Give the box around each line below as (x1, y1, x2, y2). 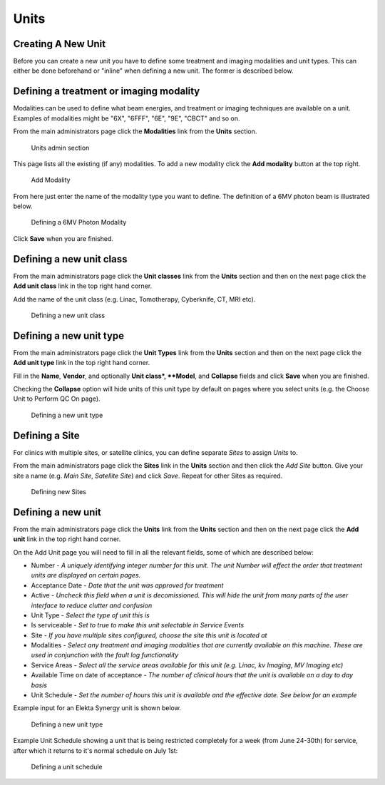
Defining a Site (13, 429, 80, 441)
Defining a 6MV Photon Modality (31, 218, 127, 227)
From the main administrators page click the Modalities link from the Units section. (13, 127, 257, 135)
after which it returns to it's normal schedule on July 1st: (13, 746, 178, 755)
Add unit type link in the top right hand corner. (13, 359, 150, 367)
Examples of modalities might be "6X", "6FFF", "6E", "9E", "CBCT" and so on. (13, 114, 240, 123)
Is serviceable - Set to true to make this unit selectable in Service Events (31, 621, 245, 630)
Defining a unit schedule (31, 763, 103, 771)
